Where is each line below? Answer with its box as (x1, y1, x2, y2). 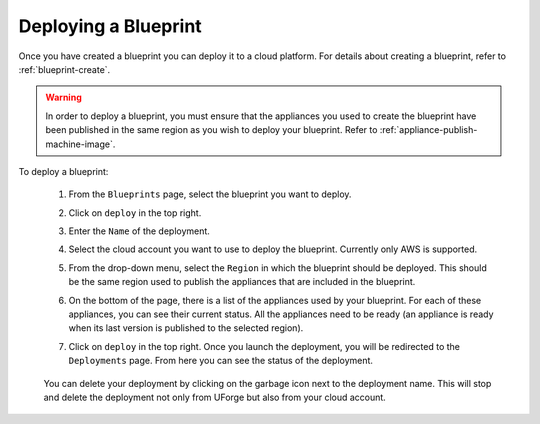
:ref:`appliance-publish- (379, 124, 478, 136)
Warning (45, 91, 82, 104)
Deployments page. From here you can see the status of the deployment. (68, 355, 374, 367)
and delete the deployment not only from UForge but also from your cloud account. (43, 391, 387, 403)
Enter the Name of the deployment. (68, 225, 210, 237)
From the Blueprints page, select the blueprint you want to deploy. (68, 188, 352, 200)
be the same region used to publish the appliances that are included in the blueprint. (68, 276, 416, 288)
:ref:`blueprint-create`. (18, 63, 111, 75)
